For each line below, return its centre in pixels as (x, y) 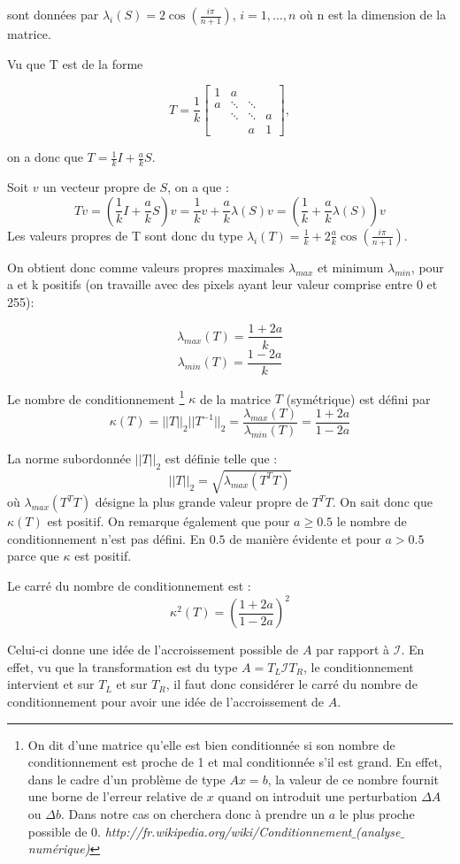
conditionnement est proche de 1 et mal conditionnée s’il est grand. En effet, (235, 762)
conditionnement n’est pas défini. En (106, 538)
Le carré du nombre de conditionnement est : (129, 586)
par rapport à (353, 650)
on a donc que (45, 157)
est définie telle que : (221, 458)
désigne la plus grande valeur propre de (202, 502)
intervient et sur (51, 684)
